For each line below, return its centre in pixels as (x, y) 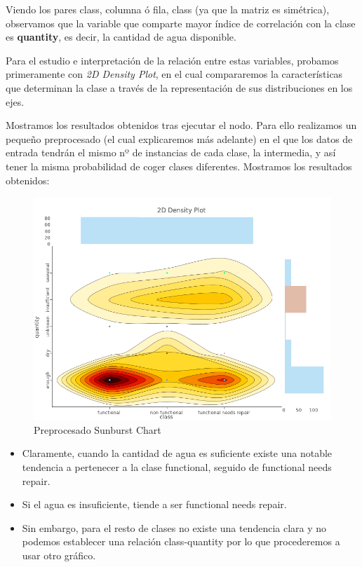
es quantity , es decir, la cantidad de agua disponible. (121, 37)
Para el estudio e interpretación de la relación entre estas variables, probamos (172, 60)
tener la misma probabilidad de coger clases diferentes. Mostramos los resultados (179, 166)
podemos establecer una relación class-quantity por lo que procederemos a (181, 541)
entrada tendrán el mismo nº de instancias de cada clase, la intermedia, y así (171, 152)
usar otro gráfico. (59, 555)
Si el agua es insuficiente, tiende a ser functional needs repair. (154, 504)
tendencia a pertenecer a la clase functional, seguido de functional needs (177, 466)
